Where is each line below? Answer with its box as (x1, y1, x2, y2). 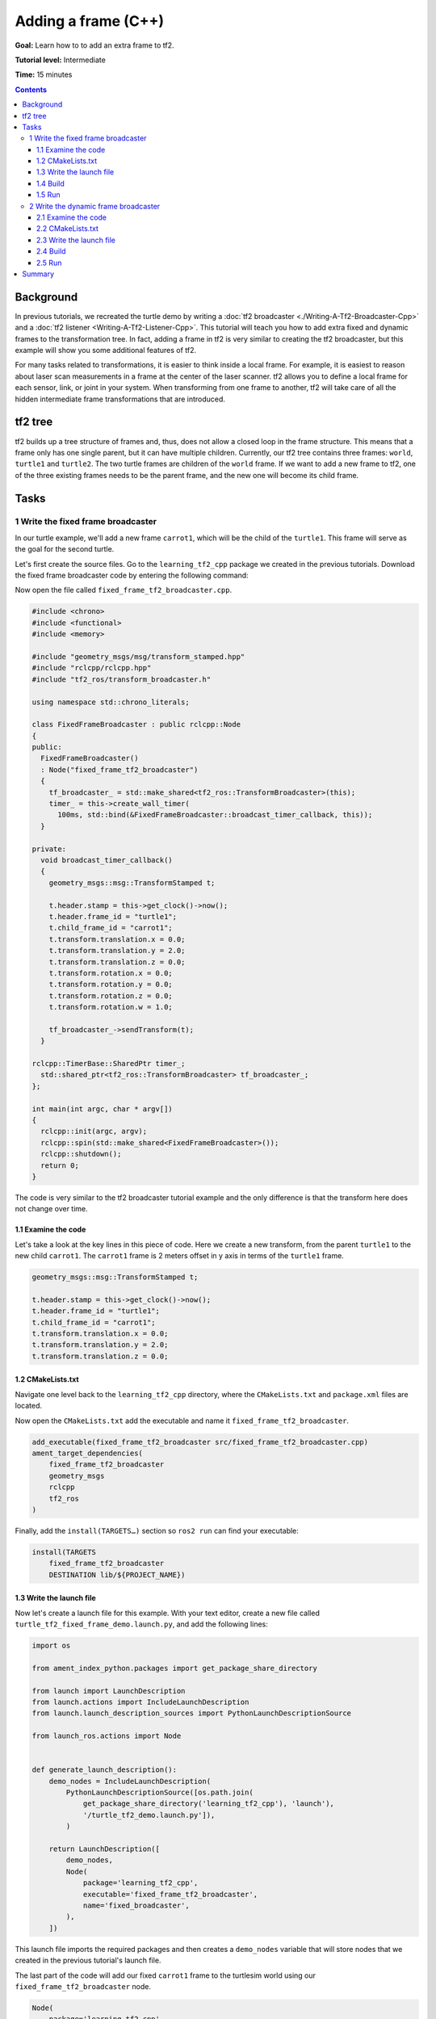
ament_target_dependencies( (31, 1448, 143, 1458)
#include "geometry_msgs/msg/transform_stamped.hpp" (31, 652, 245, 661)
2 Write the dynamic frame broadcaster (29, 201, 161, 211)
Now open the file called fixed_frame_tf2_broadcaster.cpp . (15, 586, 233, 595)
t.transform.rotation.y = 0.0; (48, 980, 173, 989)
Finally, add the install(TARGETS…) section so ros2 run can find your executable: (15, 1526, 299, 1535)
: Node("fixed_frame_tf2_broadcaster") (40, 765, 199, 774)
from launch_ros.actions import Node (31, 1731, 182, 1740)
